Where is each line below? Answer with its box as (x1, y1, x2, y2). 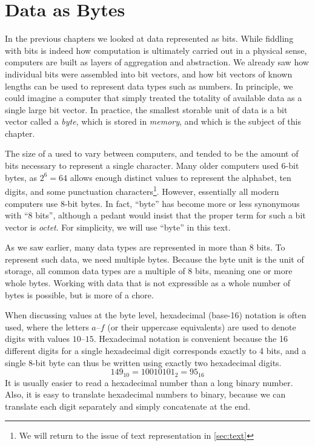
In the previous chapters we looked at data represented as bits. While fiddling (5, 32, 294, 45)
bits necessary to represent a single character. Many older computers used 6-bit (5, 159, 299, 172)
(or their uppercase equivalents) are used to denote (107, 320, 296, 333)
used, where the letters (5, 320, 89, 333)
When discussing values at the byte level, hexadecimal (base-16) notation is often (5, 309, 307, 321)
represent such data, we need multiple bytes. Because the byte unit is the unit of (5, 252, 304, 265)
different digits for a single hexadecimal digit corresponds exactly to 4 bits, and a (5, 344, 307, 357)
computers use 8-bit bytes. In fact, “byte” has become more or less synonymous (5, 197, 300, 209)
